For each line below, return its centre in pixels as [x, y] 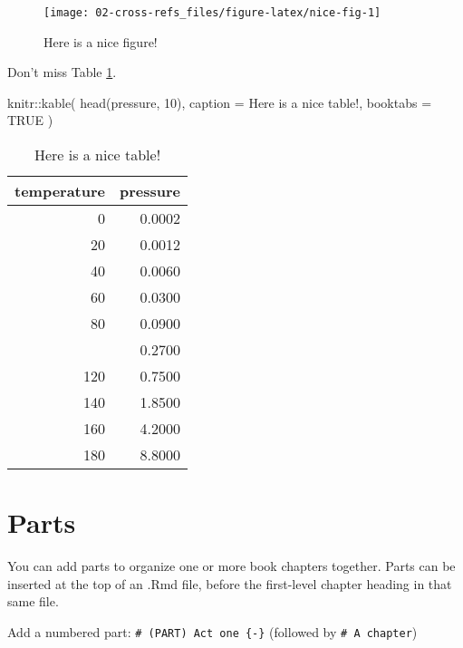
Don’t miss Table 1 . [62, 72]
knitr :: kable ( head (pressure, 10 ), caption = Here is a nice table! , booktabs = [220, 102]
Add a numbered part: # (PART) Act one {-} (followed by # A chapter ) [212, 631]
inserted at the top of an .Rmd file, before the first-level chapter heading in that [230, 583]
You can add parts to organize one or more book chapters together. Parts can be [231, 566]
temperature [60, 191]
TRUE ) [30, 120]
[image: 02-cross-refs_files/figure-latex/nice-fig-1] [212, 13]
